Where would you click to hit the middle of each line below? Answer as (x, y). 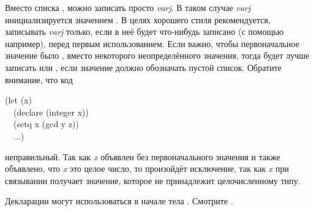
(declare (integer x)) (51, 112)
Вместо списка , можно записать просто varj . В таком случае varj (128, 7)
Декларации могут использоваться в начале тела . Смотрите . (119, 201)
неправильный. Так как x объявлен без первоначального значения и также (143, 156)
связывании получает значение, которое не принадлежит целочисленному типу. (153, 180)
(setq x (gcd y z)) (46, 124)
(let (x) (18, 100)
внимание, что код (39, 79)
